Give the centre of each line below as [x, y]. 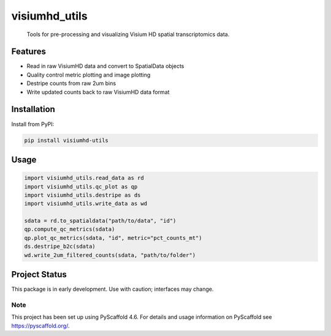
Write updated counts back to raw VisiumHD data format [98, 92]
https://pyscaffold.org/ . [40, 326]
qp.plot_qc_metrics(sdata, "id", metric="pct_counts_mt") [113, 238]
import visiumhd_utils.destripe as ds [82, 195]
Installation [33, 109]
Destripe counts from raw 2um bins [71, 83]
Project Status [39, 274]
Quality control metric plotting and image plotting [89, 75]
